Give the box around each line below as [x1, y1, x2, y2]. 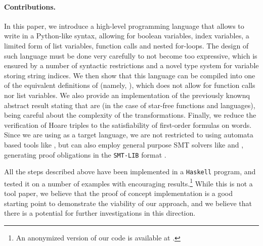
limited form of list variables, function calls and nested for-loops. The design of [4, 40, 249, 51]
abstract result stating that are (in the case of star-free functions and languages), [4, 100, 255, 110]
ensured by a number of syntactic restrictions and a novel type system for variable [4, 60, 259, 71]
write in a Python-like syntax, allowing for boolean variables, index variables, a [4, 30, 249, 41]
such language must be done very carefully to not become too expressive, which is [4, 50, 257, 61]
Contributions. [4, 1, 56, 12]
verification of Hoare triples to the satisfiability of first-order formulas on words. [4, 119, 252, 130]
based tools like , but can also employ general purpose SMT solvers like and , [4, 139, 244, 150]
